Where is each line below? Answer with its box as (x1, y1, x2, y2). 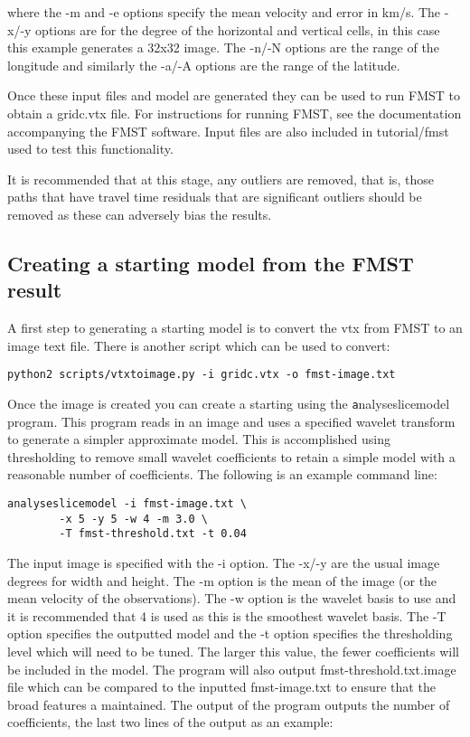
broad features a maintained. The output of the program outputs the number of (7, 694, 450, 713)
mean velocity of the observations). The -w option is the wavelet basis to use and (7, 589, 456, 608)
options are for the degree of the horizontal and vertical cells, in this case (35, 20, 440, 39)
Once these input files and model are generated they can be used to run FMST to (7, 86, 461, 105)
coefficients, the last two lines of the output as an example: (7, 713, 334, 732)
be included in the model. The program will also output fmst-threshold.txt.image (7, 659, 456, 678)
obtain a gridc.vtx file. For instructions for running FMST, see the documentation (7, 103, 462, 122)
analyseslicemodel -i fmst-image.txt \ (7, 497, 247, 510)
